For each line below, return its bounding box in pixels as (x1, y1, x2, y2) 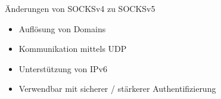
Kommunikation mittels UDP (18, 42, 127, 55)
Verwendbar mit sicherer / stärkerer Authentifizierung (18, 82, 216, 95)
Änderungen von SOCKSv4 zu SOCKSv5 (5, 2, 155, 14)
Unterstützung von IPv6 (18, 62, 107, 75)
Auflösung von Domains (18, 22, 106, 35)
